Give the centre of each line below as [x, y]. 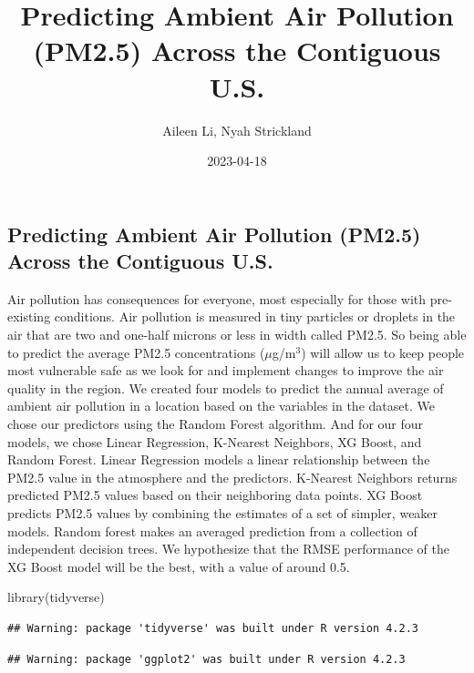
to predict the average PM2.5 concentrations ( [136, 352]
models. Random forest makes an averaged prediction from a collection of [212, 530]
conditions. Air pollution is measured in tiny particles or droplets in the [255, 316]
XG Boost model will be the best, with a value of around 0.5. [179, 566]
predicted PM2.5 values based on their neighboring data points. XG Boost [215, 495]
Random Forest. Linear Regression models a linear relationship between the [219, 459]
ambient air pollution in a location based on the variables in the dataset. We [221, 406]
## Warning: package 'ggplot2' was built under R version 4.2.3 [206, 659]
